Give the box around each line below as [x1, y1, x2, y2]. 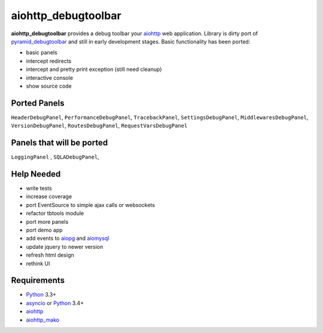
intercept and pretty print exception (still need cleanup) [26, 66, 162, 73]
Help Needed [11, 169, 61, 179]
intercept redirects [26, 57, 72, 64]
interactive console [26, 74, 74, 81]
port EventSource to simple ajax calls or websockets [26, 201, 156, 208]
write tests [26, 185, 52, 192]
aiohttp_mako [26, 316, 60, 323]
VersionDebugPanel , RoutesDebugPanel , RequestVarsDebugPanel [11, 122, 188, 129]
